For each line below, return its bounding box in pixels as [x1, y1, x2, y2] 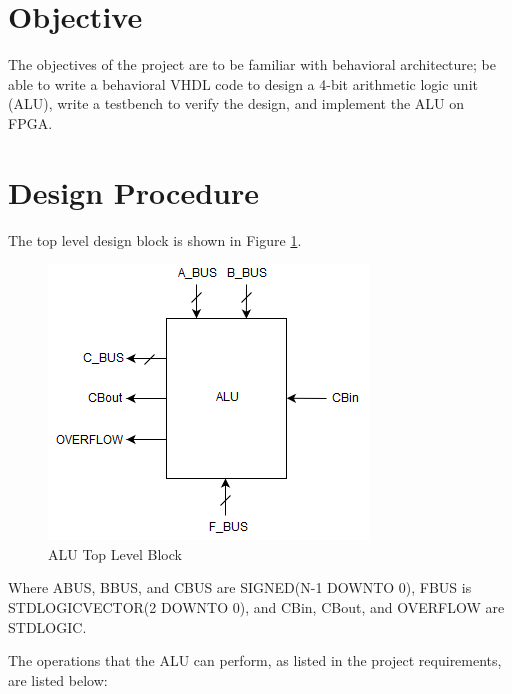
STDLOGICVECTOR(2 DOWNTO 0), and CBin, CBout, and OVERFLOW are [8, 597, 505, 617]
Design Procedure [8, 171, 259, 212]
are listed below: [8, 669, 108, 690]
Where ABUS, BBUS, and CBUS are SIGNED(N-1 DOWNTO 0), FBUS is [8, 577, 472, 598]
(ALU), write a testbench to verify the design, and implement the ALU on [8, 93, 464, 114]
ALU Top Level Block [48, 543, 182, 564]
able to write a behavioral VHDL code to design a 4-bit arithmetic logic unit [8, 73, 478, 94]
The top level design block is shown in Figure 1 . [8, 229, 302, 250]
